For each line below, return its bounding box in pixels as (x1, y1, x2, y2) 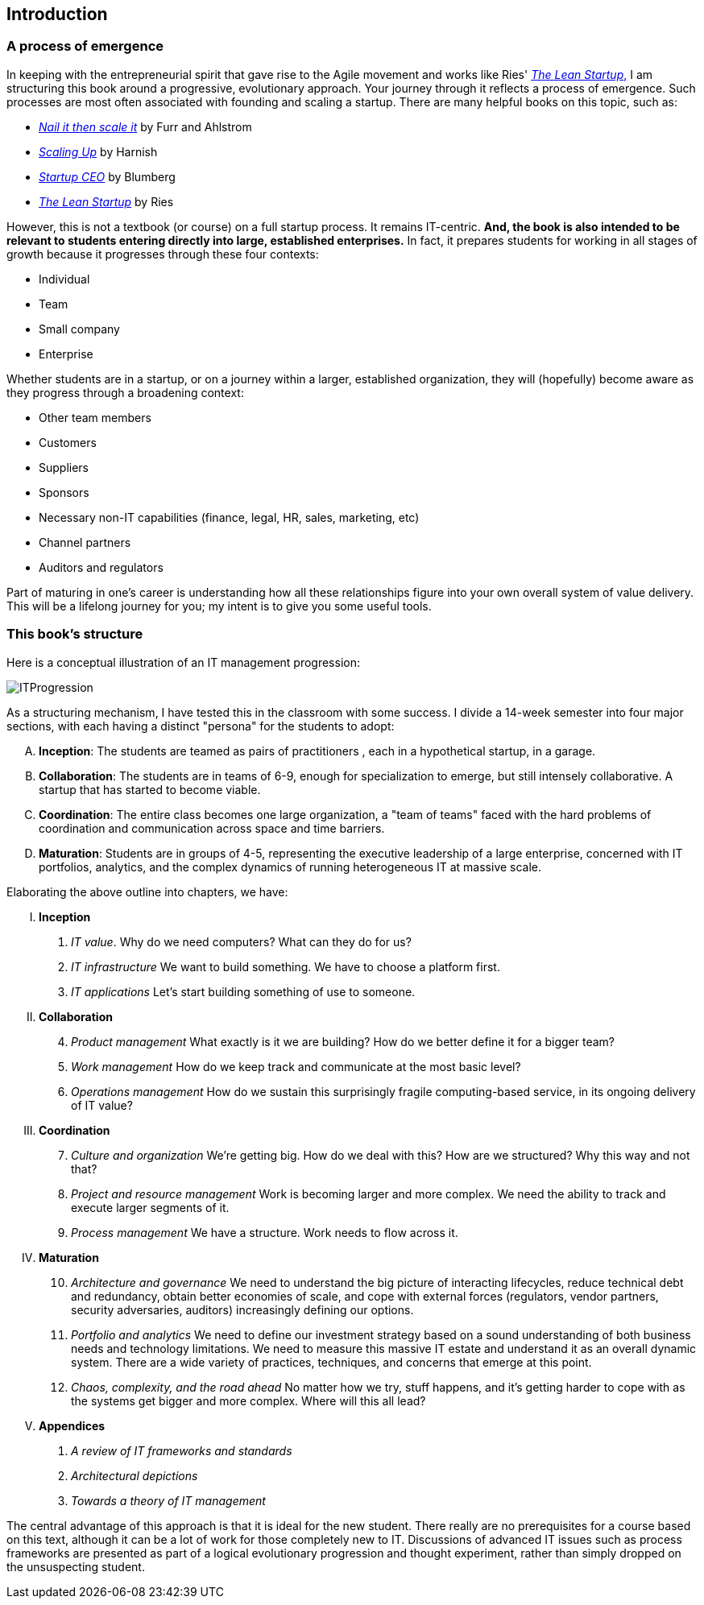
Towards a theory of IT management (71, 1493, 266, 1508)
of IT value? (71, 1098, 133, 1112)
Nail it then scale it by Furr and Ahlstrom (39, 119, 252, 134)
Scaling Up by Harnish (39, 144, 158, 159)
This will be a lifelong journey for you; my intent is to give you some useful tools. (6, 598, 432, 613)
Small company (39, 321, 120, 336)
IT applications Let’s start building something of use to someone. (71, 984, 416, 999)
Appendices (39, 1418, 106, 1433)
